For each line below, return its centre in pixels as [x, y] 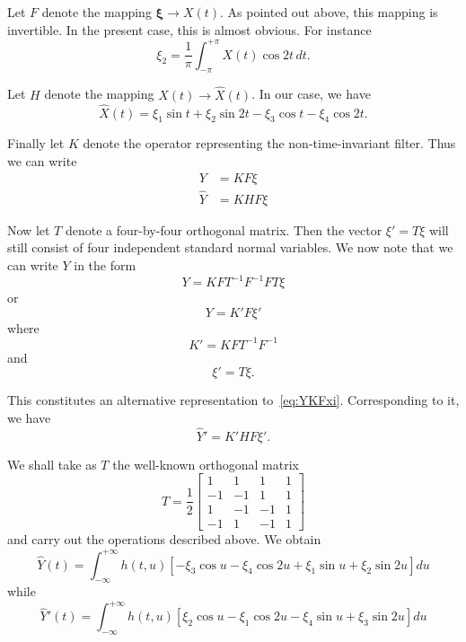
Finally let [36, 143]
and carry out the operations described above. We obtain [164, 539]
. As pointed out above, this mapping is [329, 12]
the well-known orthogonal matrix [206, 464]
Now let [29, 229]
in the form [105, 264]
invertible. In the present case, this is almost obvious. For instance [189, 29]
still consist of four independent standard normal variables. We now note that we [230, 247]
